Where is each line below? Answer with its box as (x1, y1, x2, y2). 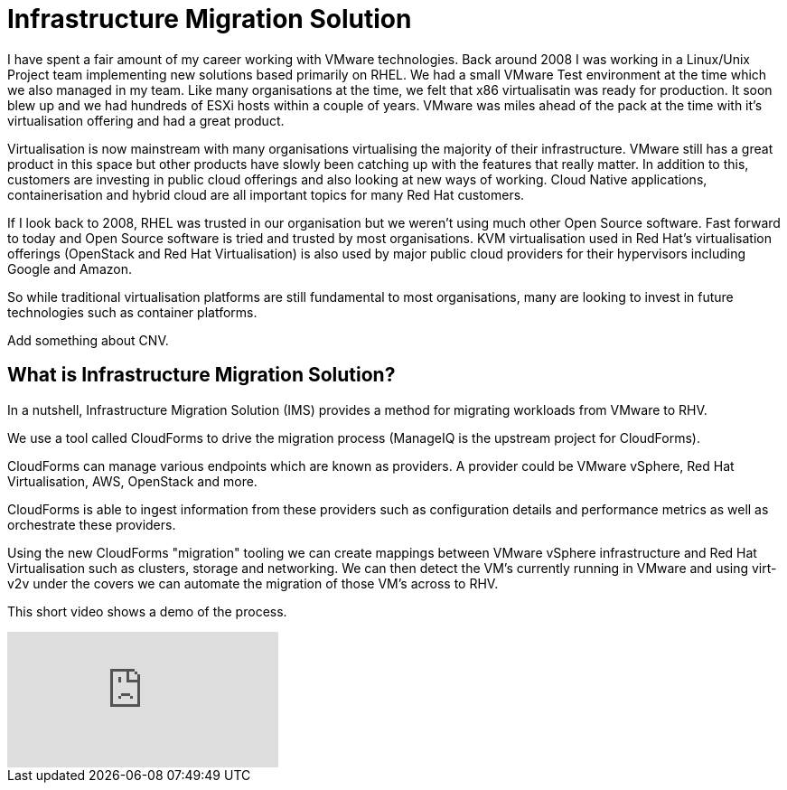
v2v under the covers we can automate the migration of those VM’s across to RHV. (7, 575, 499, 591)
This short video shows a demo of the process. (7, 603, 287, 619)
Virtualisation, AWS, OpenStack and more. (7, 473, 258, 489)
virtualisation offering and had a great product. (7, 112, 285, 128)
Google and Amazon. (7, 260, 132, 277)
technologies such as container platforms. (7, 304, 258, 320)
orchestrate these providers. (7, 516, 176, 532)
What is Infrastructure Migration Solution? (7, 363, 396, 387)
